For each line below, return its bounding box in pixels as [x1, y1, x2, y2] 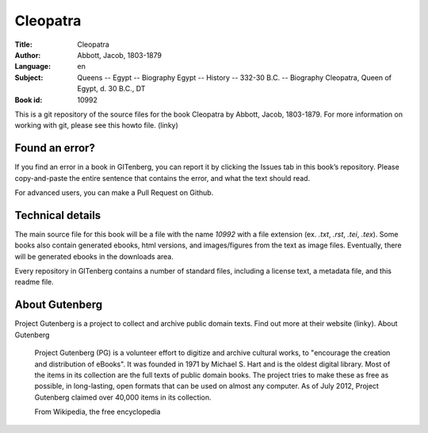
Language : [14, 62, 52, 71]
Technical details [14, 209, 101, 222]
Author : [14, 50, 41, 59]
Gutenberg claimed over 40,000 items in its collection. [34, 393, 212, 402]
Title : [14, 40, 33, 49]
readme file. [14, 278, 55, 287]
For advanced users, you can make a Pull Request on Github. [14, 187, 214, 197]
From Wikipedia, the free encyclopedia [34, 407, 161, 416]
